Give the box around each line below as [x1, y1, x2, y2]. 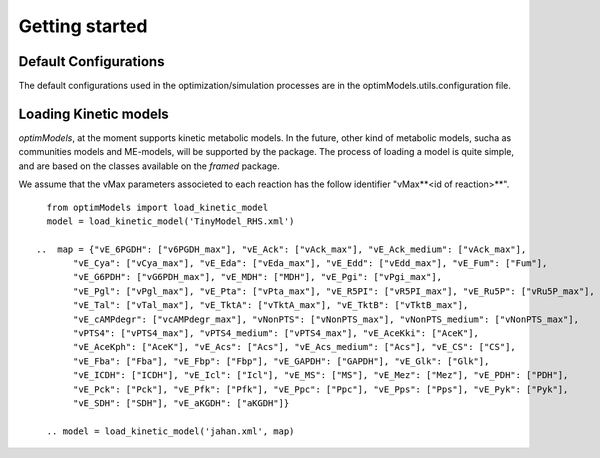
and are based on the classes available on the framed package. [18, 160, 280, 172]
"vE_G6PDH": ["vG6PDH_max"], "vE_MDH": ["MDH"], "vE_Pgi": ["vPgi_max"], [73, 271, 443, 283]
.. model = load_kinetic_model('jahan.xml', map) [46, 425, 295, 437]
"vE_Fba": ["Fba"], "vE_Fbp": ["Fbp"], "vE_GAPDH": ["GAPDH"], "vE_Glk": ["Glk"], [73, 355, 490, 367]
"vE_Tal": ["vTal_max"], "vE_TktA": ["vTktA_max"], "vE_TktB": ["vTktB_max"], [73, 300, 469, 311]
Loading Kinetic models [18, 105, 169, 122]
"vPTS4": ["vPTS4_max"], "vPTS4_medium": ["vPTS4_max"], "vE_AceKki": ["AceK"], [73, 328, 480, 339]
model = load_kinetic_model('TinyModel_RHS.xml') [46, 215, 295, 227]
